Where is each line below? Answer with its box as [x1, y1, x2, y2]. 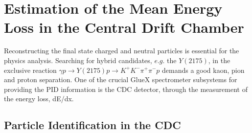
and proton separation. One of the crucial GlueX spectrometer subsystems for [4, 74, 237, 85]
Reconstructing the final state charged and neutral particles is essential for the [4, 45, 239, 56]
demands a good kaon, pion [162, 65, 245, 75]
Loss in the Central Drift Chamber [4, 17, 244, 37]
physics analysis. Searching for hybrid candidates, [4, 55, 152, 65]
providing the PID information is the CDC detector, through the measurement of [4, 84, 248, 94]
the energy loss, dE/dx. [4, 93, 74, 104]
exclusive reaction [4, 65, 57, 75]
